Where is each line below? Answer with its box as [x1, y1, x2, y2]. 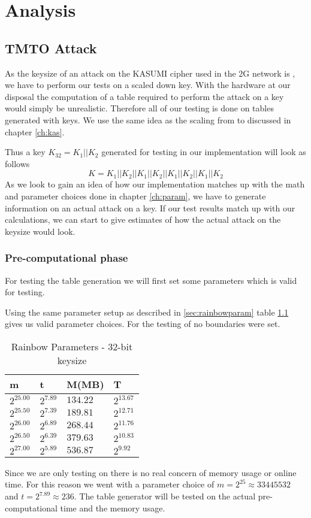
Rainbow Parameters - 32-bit [11, 339, 133, 353]
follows [5, 157, 30, 169]
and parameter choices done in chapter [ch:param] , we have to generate [5, 189, 266, 202]
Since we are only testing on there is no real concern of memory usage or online [5, 466, 297, 478]
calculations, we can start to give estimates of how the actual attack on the [5, 213, 281, 226]
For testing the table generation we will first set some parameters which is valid [5, 274, 297, 286]
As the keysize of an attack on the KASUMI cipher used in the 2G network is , [5, 66, 295, 79]
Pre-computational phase [5, 250, 128, 265]
